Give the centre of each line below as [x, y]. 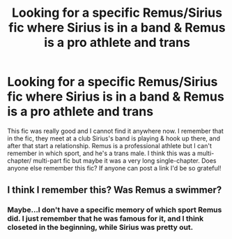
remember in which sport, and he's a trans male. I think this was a [102, 153]
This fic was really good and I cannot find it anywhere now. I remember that [116, 131]
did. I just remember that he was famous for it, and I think [106, 219]
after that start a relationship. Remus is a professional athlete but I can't [110, 145]
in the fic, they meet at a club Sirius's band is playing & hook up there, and [114, 138]
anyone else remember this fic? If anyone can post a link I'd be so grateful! [114, 168]
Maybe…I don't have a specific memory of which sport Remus [115, 210]
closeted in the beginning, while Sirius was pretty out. [100, 227]
